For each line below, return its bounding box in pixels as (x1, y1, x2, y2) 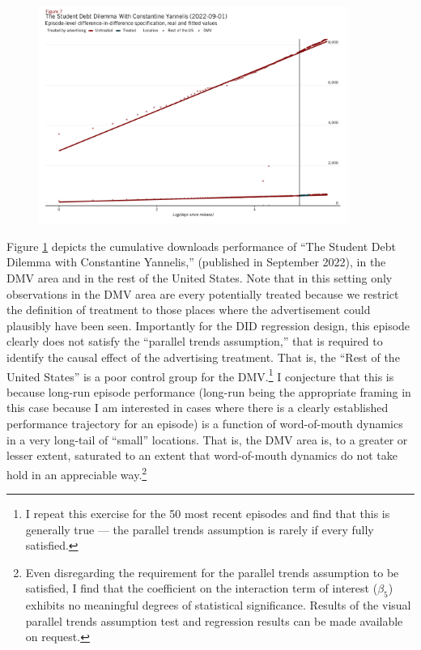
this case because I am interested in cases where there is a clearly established (6, 399, 389, 416)
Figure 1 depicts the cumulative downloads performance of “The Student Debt (6, 237, 396, 254)
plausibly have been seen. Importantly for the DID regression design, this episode (6, 317, 410, 333)
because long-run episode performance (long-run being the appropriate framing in (6, 383, 411, 400)
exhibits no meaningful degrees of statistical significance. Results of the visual (25, 597, 411, 614)
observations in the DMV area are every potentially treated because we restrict (6, 285, 399, 302)
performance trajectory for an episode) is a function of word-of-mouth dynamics (6, 415, 403, 432)
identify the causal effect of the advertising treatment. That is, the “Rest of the (6, 349, 400, 366)
